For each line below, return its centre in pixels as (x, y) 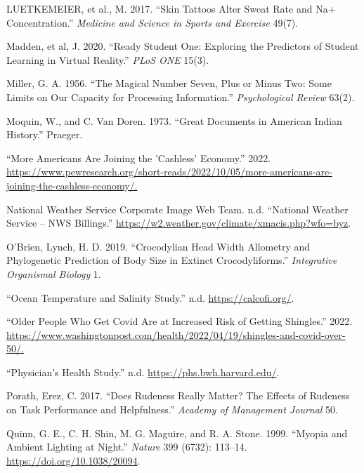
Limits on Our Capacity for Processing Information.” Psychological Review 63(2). (181, 96)
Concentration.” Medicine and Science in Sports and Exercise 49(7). (152, 22)
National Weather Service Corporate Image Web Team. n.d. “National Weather (177, 209)
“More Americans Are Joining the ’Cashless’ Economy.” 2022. (139, 158)
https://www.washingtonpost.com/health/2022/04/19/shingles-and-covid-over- (176, 334)
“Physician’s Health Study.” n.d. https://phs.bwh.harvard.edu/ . (143, 372)
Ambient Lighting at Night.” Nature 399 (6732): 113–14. (127, 447)
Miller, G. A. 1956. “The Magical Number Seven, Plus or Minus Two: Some (169, 83)
